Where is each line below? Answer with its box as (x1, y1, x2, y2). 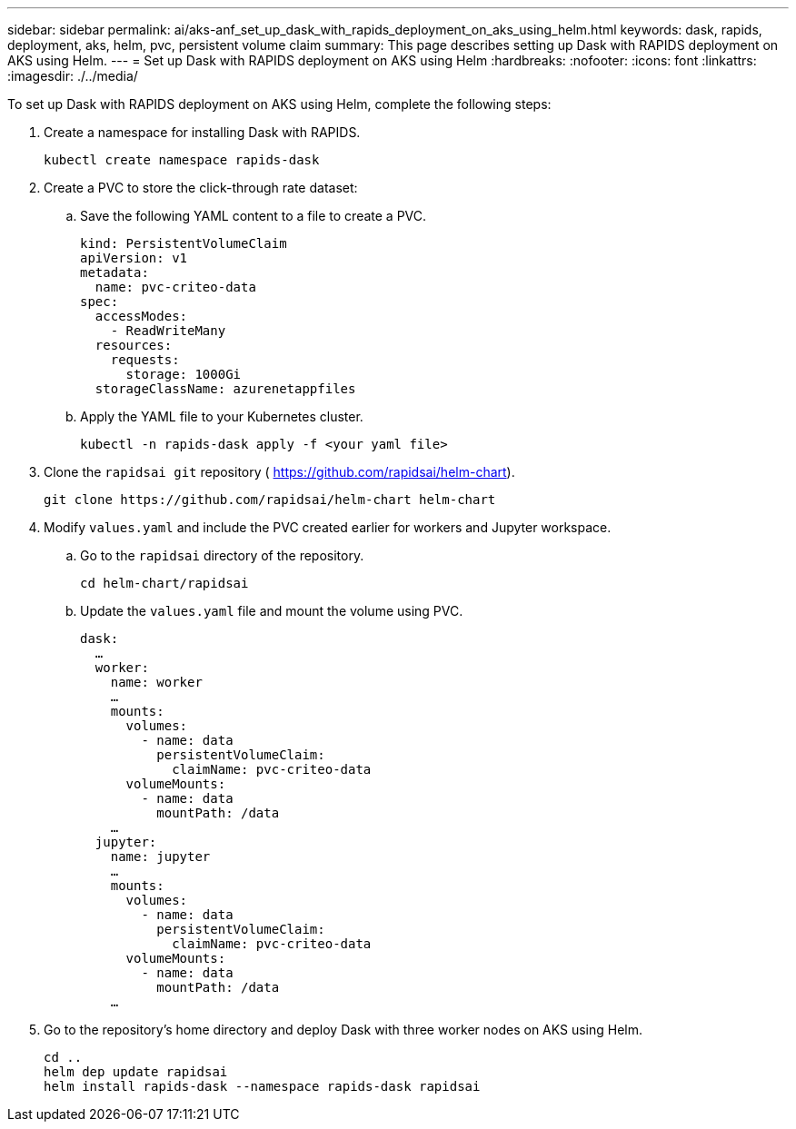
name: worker (110, 675, 203, 689)
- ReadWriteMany (110, 323, 226, 338)
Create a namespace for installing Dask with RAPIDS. (44, 124, 361, 140)
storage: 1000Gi (125, 367, 242, 381)
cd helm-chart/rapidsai (80, 576, 249, 590)
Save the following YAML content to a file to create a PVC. (80, 208, 427, 223)
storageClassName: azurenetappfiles (95, 381, 356, 396)
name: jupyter (110, 849, 211, 864)
